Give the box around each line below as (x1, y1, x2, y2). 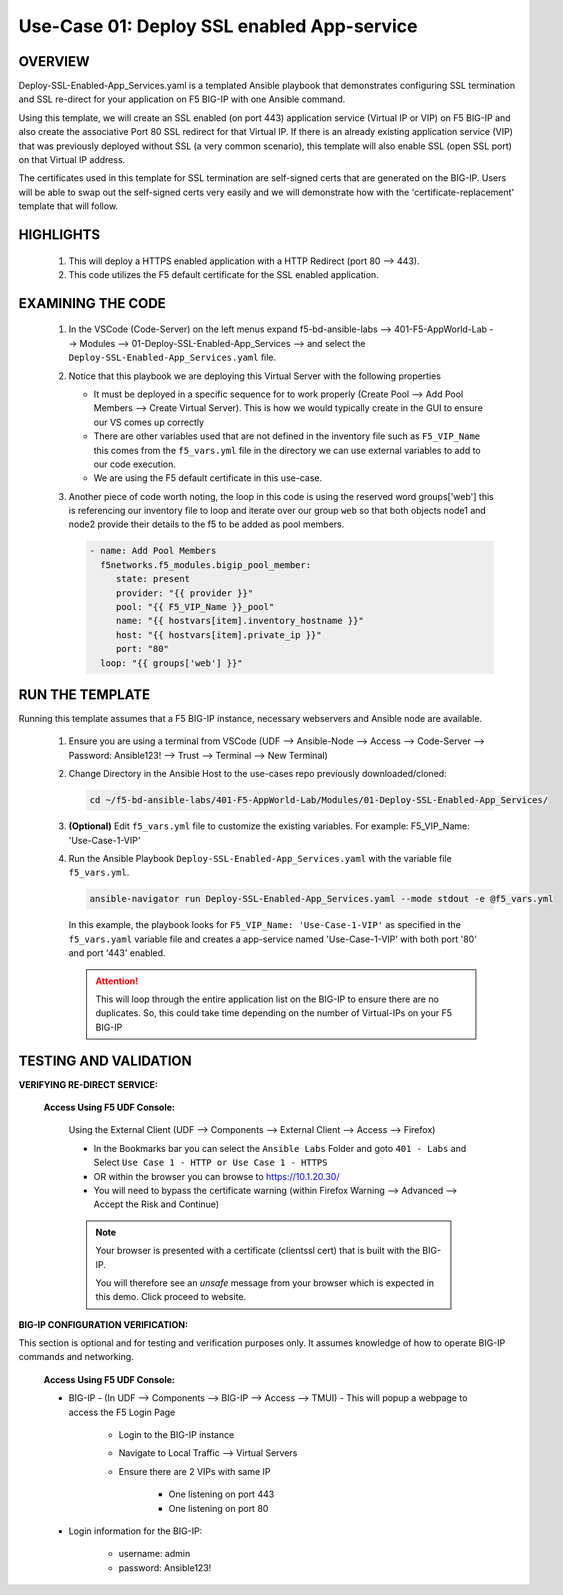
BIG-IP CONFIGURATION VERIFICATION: (18, 1318, 189, 1330)
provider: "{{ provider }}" (115, 587, 254, 599)
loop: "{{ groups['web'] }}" (100, 657, 244, 669)
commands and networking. (18, 1351, 134, 1363)
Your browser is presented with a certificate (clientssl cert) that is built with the (95, 1245, 420, 1257)
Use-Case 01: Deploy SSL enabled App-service (18, 15, 418, 37)
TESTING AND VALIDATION (18, 1052, 192, 1069)
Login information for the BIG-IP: (68, 1525, 203, 1537)
